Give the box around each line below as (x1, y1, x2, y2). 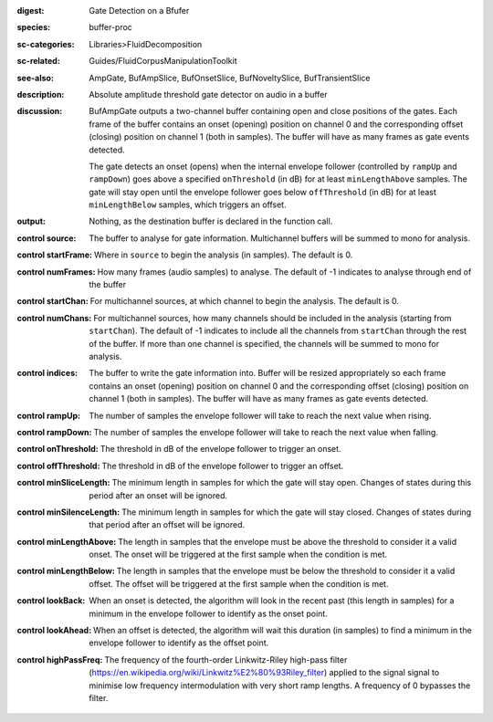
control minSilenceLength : (16, 507, 121, 518)
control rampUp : (16, 410, 81, 421)
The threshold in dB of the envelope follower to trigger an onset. (100, 444, 341, 455)
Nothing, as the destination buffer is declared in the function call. (89, 215, 333, 227)
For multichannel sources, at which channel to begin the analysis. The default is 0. (89, 296, 399, 307)
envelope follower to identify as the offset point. (89, 637, 269, 648)
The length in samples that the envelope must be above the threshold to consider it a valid (117, 536, 457, 547)
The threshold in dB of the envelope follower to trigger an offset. (101, 460, 344, 471)
